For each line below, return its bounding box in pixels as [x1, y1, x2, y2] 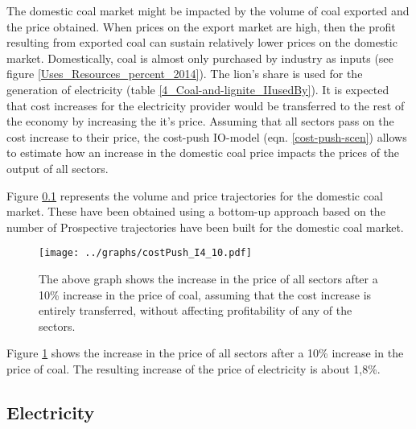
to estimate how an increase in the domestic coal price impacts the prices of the [6, 144, 400, 161]
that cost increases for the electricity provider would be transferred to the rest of [6, 97, 405, 113]
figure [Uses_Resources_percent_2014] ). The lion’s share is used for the [6, 65, 363, 82]
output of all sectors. [6, 159, 109, 176]
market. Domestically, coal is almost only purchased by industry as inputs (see [6, 49, 393, 66]
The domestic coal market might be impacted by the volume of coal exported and [6, 2, 410, 19]
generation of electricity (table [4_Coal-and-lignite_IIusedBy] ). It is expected [6, 80, 389, 97]
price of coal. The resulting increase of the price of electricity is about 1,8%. [6, 360, 381, 377]
